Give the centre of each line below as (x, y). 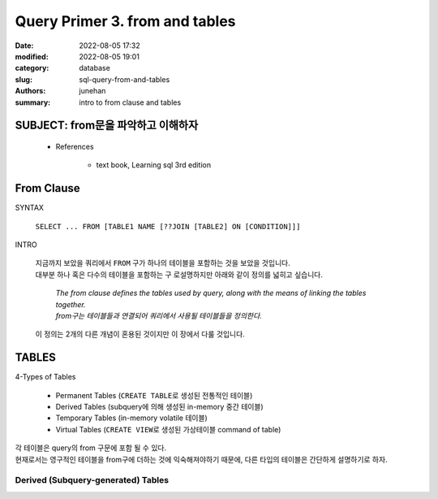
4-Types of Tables (45, 377)
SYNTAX (30, 208)
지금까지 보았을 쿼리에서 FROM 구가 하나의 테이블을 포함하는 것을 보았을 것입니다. (163, 263)
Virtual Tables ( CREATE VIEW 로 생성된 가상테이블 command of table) (168, 429)
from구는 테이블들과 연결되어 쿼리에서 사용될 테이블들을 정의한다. (159, 315)
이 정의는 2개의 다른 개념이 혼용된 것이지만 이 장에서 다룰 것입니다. (140, 334)
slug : (24, 79)
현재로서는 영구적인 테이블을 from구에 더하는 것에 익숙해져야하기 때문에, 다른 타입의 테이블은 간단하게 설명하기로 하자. (202, 459)
